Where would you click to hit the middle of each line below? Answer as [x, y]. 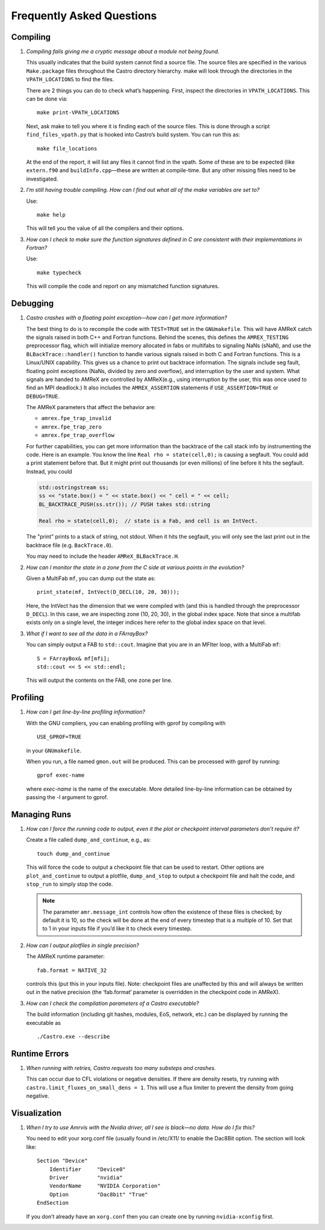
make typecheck [59, 273]
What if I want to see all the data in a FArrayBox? [87, 633]
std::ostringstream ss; [74, 487]
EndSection [53, 1203]
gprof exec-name [61, 775]
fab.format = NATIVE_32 [72, 970]
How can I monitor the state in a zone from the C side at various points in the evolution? [135, 567]
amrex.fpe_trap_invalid [76, 419]
